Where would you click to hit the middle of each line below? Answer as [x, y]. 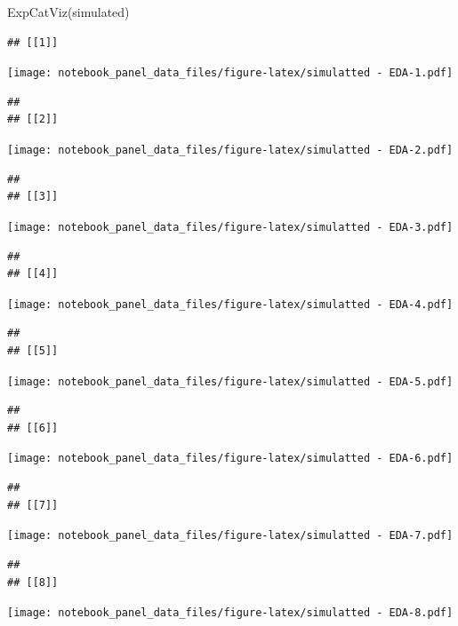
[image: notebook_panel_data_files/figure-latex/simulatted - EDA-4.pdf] [230, 304]
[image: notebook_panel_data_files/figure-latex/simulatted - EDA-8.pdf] [230, 613]
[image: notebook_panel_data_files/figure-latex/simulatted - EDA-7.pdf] [230, 536]
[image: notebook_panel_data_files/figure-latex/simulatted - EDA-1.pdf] [230, 73]
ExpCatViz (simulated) [68, 12]
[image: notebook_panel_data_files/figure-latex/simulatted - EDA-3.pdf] [230, 227]
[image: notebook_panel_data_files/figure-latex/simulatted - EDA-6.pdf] [230, 459]
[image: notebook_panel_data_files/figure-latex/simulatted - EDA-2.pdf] [230, 151]
